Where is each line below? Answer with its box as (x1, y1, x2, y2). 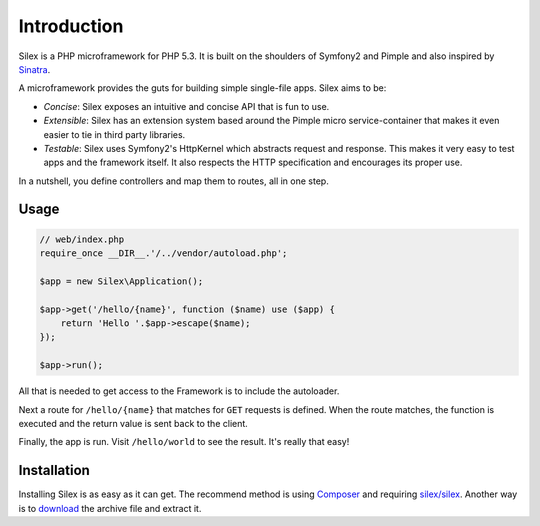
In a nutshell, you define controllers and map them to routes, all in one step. (18, 175, 329, 187)
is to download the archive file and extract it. (18, 502, 202, 514)
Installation (18, 462, 90, 479)
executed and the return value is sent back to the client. (18, 417, 249, 429)
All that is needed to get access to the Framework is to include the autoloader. (18, 385, 340, 397)
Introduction (18, 15, 124, 37)
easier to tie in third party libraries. (43, 128, 186, 140)
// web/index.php (39, 233, 125, 245)
